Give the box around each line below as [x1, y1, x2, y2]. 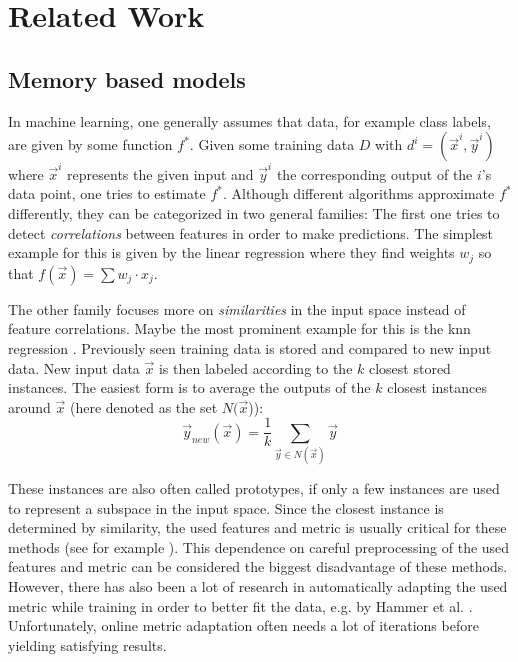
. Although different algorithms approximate [222, 183, 495, 204]
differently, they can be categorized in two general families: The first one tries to [8, 203, 500, 224]
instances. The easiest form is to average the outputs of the [8, 377, 371, 398]
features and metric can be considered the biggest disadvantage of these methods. [8, 556, 508, 577]
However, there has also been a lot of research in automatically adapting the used [8, 576, 508, 597]
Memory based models [8, 63, 246, 94]
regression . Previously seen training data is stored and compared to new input [8, 337, 492, 358]
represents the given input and [67, 163, 254, 184]
